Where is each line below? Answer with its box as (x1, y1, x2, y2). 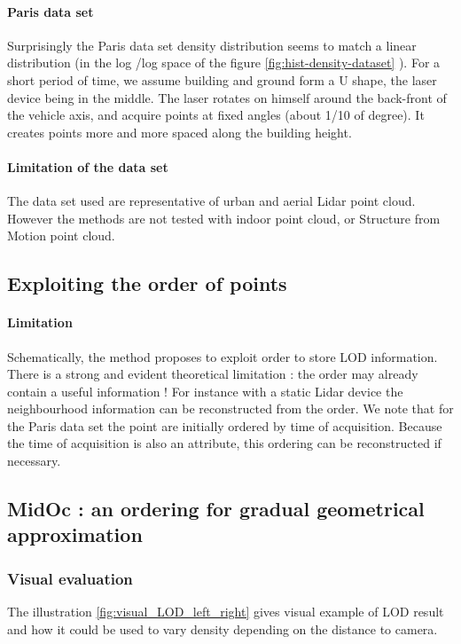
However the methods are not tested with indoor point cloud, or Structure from (7, 208, 441, 227)
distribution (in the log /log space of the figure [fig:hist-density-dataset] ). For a (7, 53, 441, 72)
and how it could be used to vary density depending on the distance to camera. (7, 619, 438, 638)
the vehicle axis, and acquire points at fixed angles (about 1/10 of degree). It (7, 106, 425, 124)
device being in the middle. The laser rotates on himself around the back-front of (7, 88, 447, 106)
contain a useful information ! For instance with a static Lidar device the (7, 381, 403, 400)
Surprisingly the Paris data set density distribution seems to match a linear (7, 35, 417, 54)
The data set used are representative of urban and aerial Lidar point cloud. (7, 192, 416, 210)
